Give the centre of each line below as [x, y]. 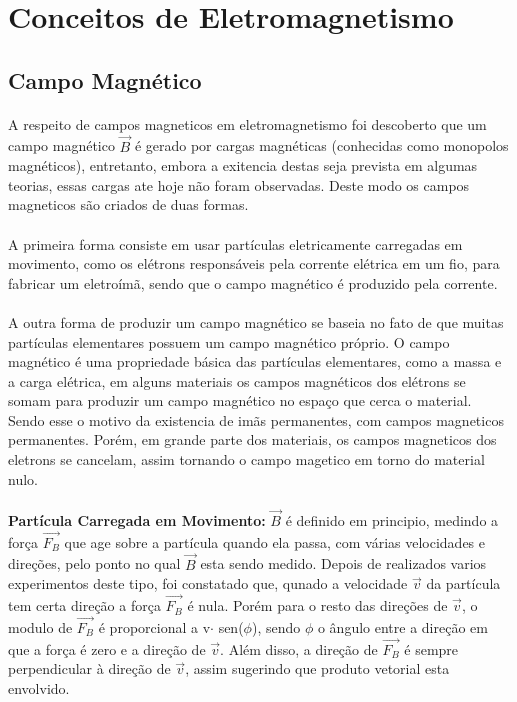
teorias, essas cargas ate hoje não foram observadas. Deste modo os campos [239, 184]
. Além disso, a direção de [299, 648]
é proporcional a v [154, 626]
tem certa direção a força [84, 605]
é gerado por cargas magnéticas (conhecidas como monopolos [321, 145]
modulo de [40, 626]
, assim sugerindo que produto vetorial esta [317, 668]
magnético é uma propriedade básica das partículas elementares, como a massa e [255, 361]
